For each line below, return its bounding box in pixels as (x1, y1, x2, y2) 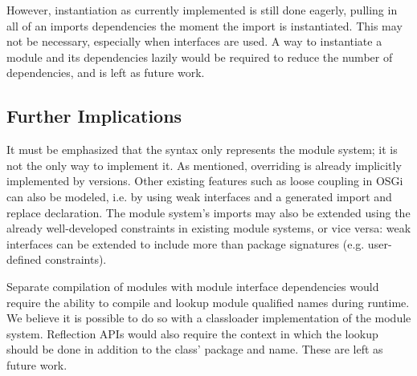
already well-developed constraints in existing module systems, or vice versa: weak (6, 220, 411, 237)
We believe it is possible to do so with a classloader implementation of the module (6, 309, 411, 326)
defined (6, 251, 42, 268)
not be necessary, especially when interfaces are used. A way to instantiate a (6, 33, 382, 50)
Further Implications (6, 103, 182, 128)
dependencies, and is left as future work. (6, 64, 205, 81)
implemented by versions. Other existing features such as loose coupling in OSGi (6, 172, 403, 189)
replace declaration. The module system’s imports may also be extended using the (6, 204, 411, 220)
